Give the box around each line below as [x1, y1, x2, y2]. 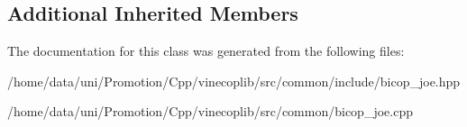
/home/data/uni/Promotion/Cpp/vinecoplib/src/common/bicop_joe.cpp [7, 102, 413, 121]
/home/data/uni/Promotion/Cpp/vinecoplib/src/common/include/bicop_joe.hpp [7, 71, 461, 90]
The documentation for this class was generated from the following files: [7, 41, 405, 60]
